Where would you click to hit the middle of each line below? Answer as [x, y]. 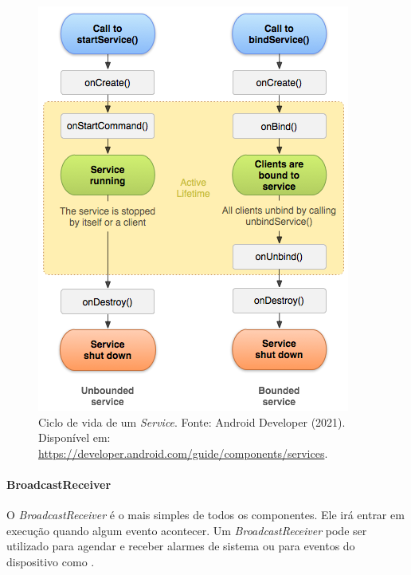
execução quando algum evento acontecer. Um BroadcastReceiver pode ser [187, 530]
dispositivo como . [51, 561]
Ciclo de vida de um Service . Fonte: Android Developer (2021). [192, 421]
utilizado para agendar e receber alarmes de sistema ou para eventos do [181, 546]
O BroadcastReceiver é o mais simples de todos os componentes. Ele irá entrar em [205, 515]
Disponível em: [74, 437]
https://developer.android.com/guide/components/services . [183, 453]
